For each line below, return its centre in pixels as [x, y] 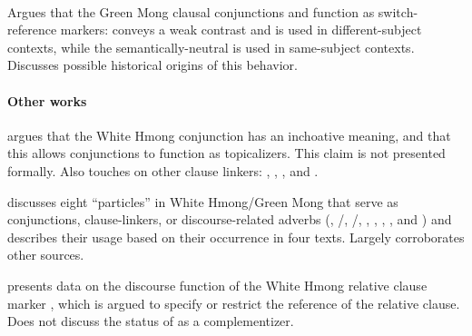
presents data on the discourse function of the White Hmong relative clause [217, 285]
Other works [47, 100]
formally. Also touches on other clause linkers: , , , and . [163, 170]
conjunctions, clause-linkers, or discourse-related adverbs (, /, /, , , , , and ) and [230, 219]
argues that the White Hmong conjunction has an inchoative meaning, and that [229, 135]
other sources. [46, 255]
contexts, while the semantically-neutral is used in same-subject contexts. [211, 47]
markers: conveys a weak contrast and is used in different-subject [241, 30]
